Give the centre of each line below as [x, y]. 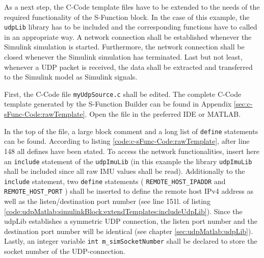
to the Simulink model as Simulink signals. [71, 77]
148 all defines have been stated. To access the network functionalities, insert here [132, 151]
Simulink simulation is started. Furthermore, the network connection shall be [124, 47]
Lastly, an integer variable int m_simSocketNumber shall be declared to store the [131, 241]
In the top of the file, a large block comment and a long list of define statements [131, 131]
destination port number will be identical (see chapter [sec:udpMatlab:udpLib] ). [129, 231]
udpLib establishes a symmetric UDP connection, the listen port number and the [131, 221]
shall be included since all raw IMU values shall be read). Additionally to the [125, 171]
